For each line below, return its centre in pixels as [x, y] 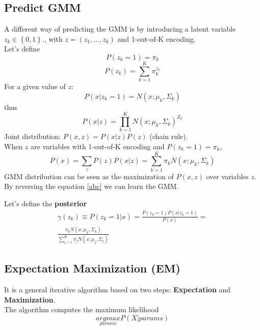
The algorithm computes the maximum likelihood [82, 309]
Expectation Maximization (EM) [92, 268]
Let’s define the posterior [46, 203]
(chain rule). [169, 136]
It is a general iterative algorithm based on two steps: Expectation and [118, 290]
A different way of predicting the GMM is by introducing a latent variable [120, 29]
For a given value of [35, 86]
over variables [227, 176]
